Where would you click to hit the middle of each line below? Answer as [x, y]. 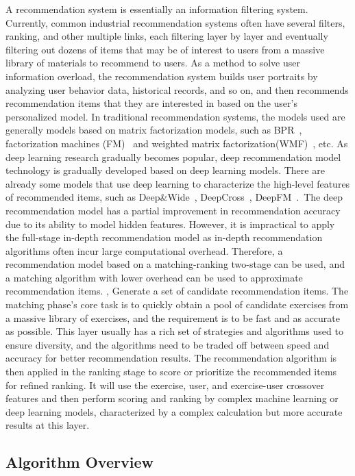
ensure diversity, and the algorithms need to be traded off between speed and [168, 344]
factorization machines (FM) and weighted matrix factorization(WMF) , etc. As [177, 143]
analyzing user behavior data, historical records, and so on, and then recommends [177, 89]
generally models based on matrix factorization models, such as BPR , [154, 130]
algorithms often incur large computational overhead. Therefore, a [144, 250]
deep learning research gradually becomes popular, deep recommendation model [173, 156]
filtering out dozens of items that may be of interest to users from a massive [165, 49]
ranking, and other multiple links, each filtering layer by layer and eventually [167, 36]
